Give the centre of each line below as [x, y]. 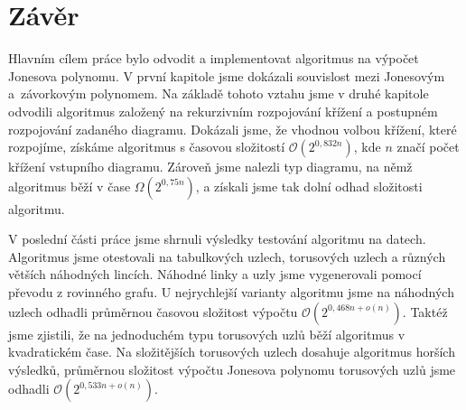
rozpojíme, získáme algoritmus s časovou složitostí [147, 147]
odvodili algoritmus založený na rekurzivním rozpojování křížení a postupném [223, 111]
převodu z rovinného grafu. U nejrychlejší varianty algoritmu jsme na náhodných [231, 292]
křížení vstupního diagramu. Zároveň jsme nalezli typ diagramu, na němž [210, 167]
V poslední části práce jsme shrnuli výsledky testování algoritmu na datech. [217, 239]
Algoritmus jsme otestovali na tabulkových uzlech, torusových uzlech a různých [227, 256]
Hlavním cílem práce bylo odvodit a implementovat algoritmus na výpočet [214, 58]
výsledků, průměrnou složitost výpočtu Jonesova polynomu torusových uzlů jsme [232, 369]
